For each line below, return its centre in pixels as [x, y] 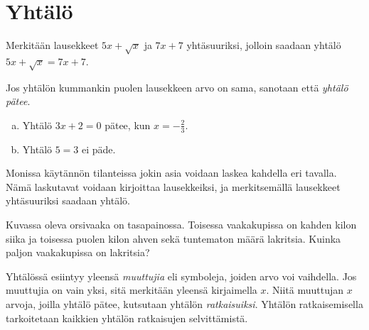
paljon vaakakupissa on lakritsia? [78, 252]
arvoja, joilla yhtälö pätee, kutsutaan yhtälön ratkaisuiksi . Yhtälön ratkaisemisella [184, 304]
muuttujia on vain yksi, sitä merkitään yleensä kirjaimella [132, 290]
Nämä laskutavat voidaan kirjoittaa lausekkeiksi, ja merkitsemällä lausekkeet [173, 186]
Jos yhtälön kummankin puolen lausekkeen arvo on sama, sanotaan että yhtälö [177, 87]
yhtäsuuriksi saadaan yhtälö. [68, 200]
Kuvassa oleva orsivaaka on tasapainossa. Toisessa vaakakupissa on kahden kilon [181, 225]
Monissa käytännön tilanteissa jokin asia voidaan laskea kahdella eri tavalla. [171, 173]
